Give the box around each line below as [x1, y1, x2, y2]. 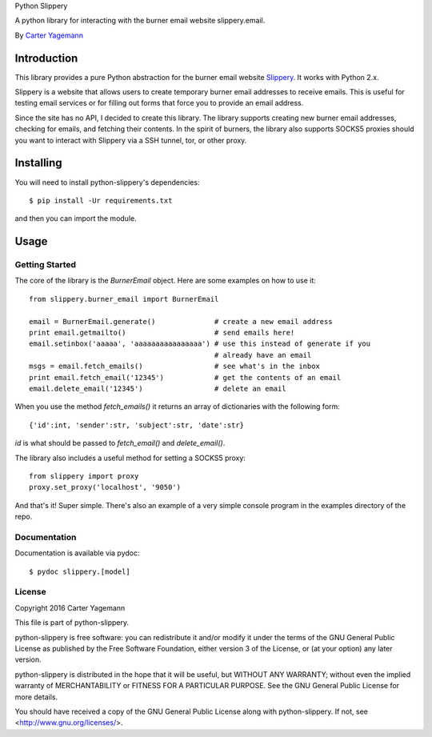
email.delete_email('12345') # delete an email [29, 384, 287, 393]
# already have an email [214, 350, 312, 359]
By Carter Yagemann [14, 30, 84, 40]
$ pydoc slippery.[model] [29, 567, 131, 576]
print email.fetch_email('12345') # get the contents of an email [29, 373, 342, 382]
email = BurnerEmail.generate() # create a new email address [29, 317, 333, 326]
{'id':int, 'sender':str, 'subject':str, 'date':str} [29, 420, 244, 430]
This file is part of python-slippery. [14, 618, 130, 627]
